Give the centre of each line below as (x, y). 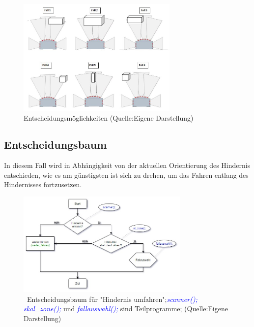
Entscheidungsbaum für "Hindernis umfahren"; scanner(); (112, 299)
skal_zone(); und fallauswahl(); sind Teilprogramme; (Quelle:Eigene (126, 309)
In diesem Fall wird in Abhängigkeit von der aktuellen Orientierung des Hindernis (127, 165)
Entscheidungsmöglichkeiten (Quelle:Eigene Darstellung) (109, 118)
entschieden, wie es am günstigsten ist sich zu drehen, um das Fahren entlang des (126, 175)
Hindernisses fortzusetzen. (43, 184)
